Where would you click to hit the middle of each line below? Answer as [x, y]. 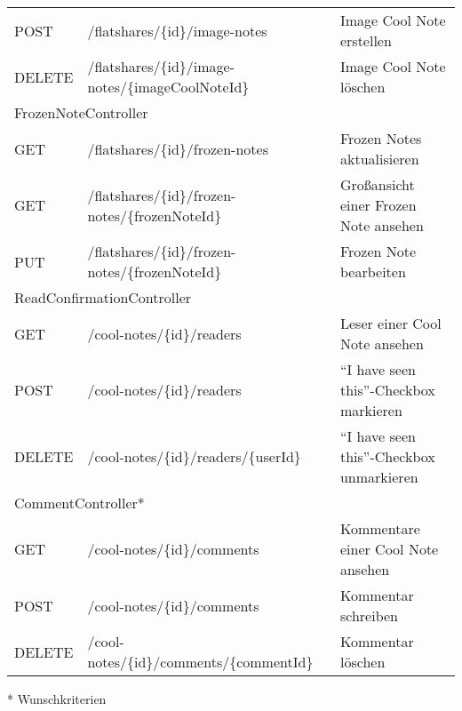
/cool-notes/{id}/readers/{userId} [194, 456]
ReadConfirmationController [103, 297]
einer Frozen [378, 205]
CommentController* [80, 503]
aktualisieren [379, 159]
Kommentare [380, 528]
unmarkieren [379, 477]
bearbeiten [373, 272]
